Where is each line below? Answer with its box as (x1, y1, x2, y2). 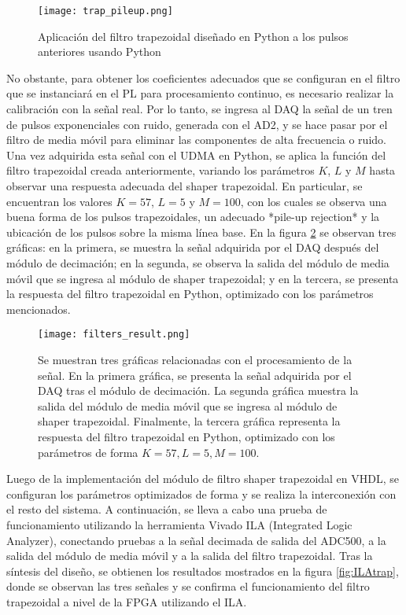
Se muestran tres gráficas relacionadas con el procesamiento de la (38, 352, 352, 367)
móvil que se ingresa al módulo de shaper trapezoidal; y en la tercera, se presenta (6, 270, 399, 286)
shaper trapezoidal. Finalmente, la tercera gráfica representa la (38, 413, 341, 429)
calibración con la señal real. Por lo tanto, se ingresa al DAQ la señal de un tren (6, 101, 393, 117)
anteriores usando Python (38, 43, 161, 60)
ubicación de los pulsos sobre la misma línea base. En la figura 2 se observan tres (6, 223, 397, 240)
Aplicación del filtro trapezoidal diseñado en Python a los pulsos (38, 28, 349, 44)
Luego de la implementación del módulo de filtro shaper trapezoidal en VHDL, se (6, 470, 400, 487)
